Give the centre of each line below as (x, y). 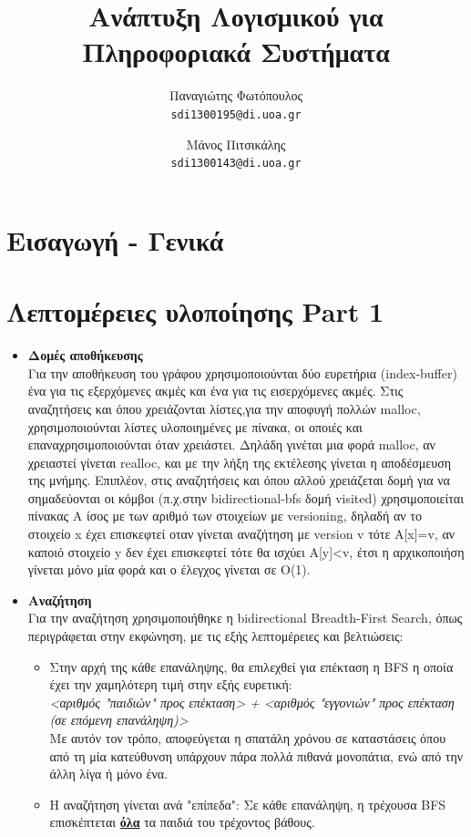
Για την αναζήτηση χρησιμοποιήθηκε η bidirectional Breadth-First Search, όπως (245, 618)
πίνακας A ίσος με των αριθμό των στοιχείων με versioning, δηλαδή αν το (225, 516)
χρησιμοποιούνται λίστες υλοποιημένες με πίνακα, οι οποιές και (195, 426)
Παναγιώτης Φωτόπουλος (236, 95)
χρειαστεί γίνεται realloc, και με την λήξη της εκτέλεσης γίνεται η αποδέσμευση (240, 462)
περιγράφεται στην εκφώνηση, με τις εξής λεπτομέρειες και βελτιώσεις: (215, 636)
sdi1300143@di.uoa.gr (236, 164)
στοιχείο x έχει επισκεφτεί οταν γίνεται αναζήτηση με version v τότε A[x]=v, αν (241, 534)
